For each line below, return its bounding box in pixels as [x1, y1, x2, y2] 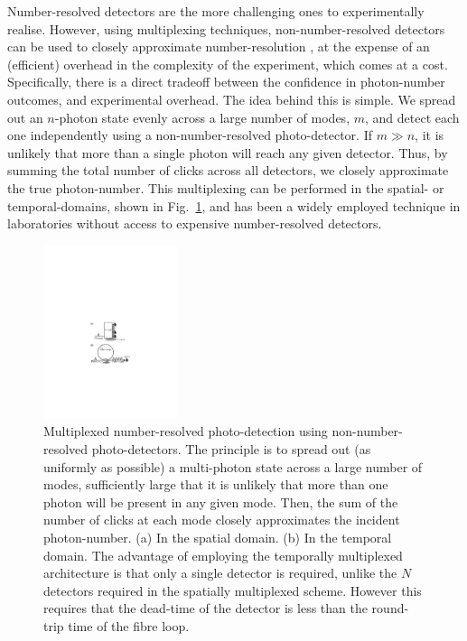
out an [7, 107, 43, 126]
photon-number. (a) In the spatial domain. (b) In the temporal [43, 527, 392, 546]
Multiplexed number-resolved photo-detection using [43, 422, 328, 441]
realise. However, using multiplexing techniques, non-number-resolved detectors [7, 19, 445, 38]
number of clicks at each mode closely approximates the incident [43, 510, 400, 529]
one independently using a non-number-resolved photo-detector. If [7, 125, 372, 144]
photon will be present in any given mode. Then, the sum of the [43, 492, 398, 511]
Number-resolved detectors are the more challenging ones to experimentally [7, 2, 425, 20]
